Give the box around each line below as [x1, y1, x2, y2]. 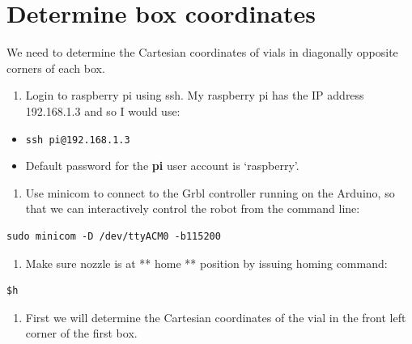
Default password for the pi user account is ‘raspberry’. [25, 157, 299, 174]
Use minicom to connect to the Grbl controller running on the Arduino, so [25, 184, 395, 201]
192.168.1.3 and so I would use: [25, 102, 181, 119]
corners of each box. [6, 59, 105, 76]
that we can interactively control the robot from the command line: [25, 200, 360, 217]
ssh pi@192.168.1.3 [25, 134, 130, 146]
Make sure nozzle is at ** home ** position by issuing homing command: [25, 254, 388, 271]
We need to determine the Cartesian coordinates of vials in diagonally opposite [6, 44, 398, 61]
